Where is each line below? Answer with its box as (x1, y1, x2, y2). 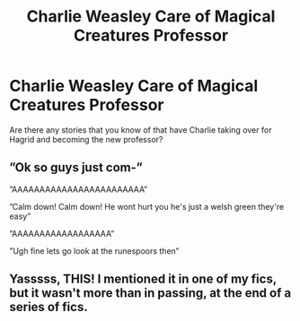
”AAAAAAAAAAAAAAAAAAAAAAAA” (9, 184, 148, 195)
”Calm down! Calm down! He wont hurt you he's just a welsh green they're (9, 201, 285, 212)
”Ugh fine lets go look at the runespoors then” (9, 245, 180, 256)
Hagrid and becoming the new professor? (9, 134, 163, 144)
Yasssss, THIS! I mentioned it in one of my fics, (9, 272, 277, 287)
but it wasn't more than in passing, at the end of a (9, 285, 292, 301)
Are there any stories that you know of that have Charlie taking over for (9, 124, 272, 135)
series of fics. (9, 299, 88, 315)
